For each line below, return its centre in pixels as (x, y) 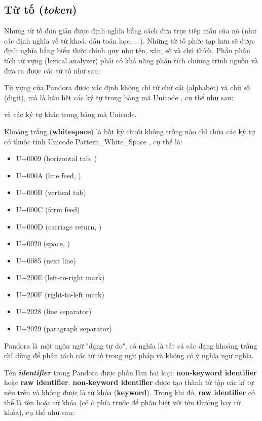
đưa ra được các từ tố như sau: (52, 70)
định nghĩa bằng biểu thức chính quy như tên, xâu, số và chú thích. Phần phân (127, 50)
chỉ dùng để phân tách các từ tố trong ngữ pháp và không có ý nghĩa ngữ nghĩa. (129, 355)
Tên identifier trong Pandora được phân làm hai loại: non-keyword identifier (130, 372)
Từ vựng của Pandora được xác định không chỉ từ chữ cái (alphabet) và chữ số (127, 87)
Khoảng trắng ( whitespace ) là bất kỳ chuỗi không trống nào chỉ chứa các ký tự (130, 131)
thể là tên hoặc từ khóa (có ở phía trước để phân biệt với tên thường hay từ (122, 402)
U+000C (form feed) (48, 209)
